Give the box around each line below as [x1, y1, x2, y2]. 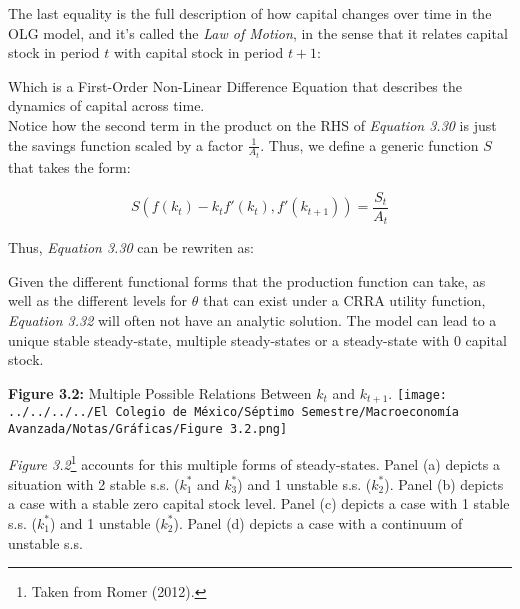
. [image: [388, 382, 448, 403]
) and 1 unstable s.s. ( [237, 473, 372, 494]
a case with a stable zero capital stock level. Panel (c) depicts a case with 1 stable [8, 493, 510, 514]
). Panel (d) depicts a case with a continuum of [173, 512, 463, 533]
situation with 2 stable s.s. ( [8, 473, 180, 494]
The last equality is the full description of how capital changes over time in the [8, 3, 492, 23]
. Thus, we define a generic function [260, 134, 479, 155]
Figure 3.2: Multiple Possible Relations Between [8, 382, 312, 403]
